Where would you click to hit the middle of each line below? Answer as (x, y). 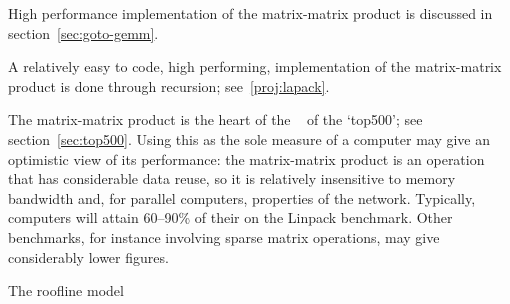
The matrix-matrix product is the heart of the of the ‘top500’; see (215, 119)
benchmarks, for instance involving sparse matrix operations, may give (224, 236)
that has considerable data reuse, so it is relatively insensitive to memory (232, 178)
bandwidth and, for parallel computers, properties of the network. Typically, (242, 197)
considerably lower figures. (88, 256)
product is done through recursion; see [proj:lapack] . (169, 85)
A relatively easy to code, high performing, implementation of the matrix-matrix (255, 66)
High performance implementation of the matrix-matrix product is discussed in (250, 13)
